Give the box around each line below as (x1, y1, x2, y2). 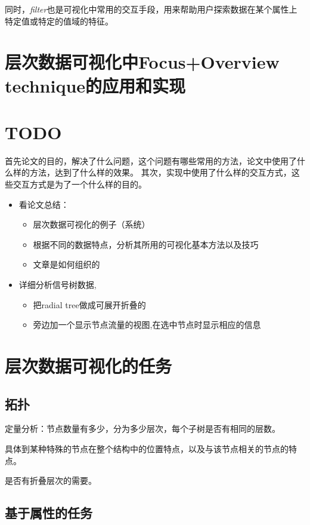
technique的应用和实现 (5, 73, 186, 97)
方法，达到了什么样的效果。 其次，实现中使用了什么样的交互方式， (29, 166, 292, 179)
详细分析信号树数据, (18, 278, 97, 291)
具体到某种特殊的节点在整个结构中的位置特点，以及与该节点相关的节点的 (5, 442, 289, 455)
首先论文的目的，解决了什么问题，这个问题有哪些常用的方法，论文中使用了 (5, 154, 297, 167)
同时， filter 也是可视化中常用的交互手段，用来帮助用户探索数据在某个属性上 (5, 3, 297, 15)
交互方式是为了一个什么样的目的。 (13, 178, 147, 191)
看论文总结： (18, 198, 69, 210)
